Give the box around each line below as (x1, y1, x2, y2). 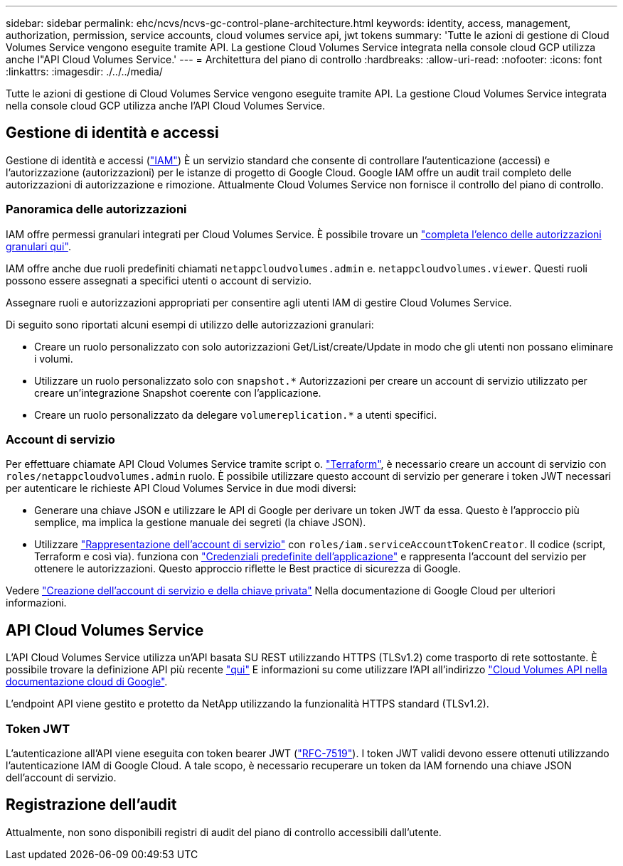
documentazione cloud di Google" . (6, 675, 168, 688)
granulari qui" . (6, 240, 71, 252)
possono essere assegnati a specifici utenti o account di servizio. (6, 274, 312, 287)
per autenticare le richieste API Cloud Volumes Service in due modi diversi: (6, 482, 356, 495)
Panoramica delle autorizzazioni (6, 202, 187, 217)
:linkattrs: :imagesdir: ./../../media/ (6, 65, 163, 77)
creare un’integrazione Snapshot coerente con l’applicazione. (34, 386, 321, 399)
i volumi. (34, 352, 73, 365)
